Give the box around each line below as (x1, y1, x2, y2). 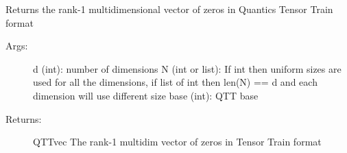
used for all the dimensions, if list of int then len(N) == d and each (33, 75, 318, 89)
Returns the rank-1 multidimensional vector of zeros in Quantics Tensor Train (5, 2, 333, 16)
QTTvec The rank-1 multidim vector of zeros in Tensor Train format (33, 134, 322, 149)
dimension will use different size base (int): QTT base (33, 88, 259, 102)
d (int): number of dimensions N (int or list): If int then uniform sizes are (33, 61, 342, 75)
